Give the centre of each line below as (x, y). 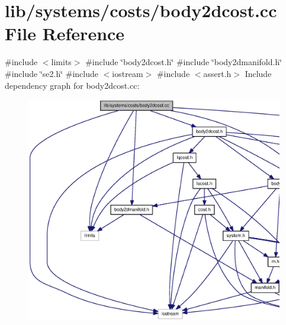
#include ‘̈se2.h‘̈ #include (52, 73)
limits (61, 62)
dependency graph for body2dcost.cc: (72, 85)
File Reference (65, 33)
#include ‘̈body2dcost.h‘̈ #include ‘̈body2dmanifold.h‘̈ (184, 62)
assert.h (217, 73)
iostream (128, 73)
